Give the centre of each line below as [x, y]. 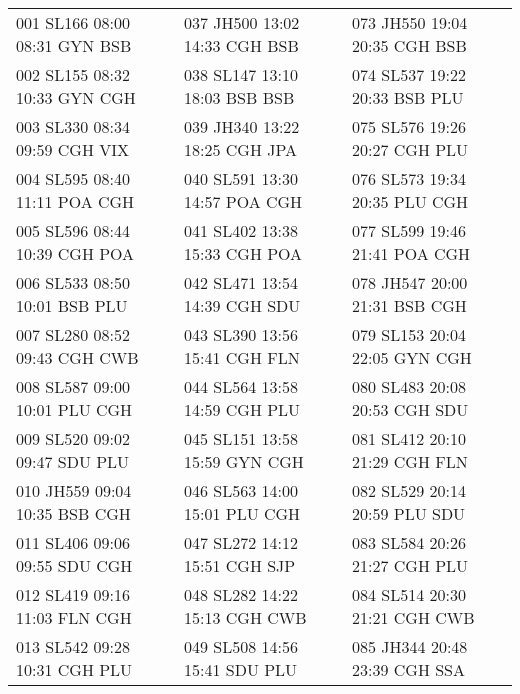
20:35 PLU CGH [410, 201]
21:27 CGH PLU [410, 565]
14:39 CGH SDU [242, 305]
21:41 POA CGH [411, 253]
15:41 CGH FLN [242, 357]
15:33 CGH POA [243, 253]
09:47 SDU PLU [73, 461]
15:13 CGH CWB [245, 617]
